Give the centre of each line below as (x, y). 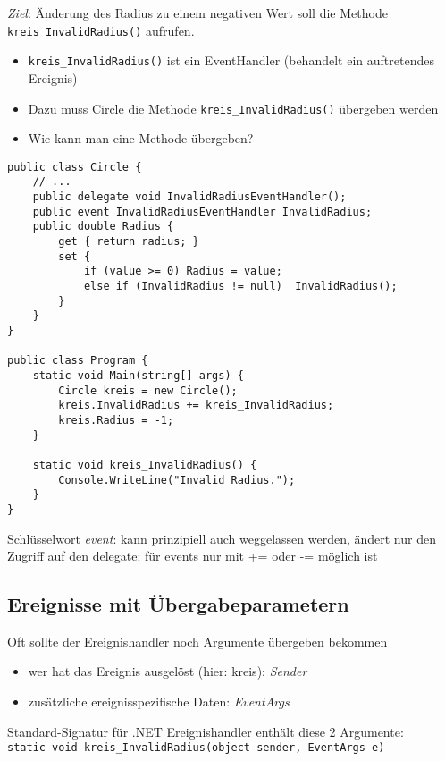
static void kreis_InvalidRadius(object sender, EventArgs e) (196, 748)
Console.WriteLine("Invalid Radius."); (177, 480)
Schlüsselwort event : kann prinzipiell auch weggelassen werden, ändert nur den (222, 538)
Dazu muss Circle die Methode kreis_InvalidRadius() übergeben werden (233, 108)
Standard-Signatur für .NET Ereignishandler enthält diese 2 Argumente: (206, 731)
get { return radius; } (129, 242)
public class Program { (78, 361)
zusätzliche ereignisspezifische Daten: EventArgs (159, 702)
